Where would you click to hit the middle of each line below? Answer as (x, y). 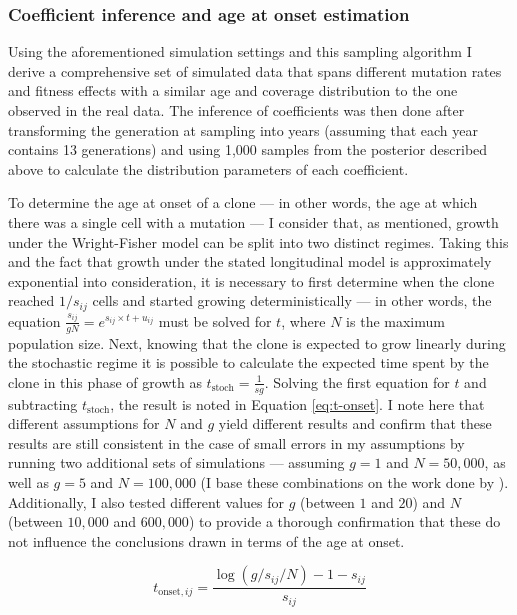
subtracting (43, 403)
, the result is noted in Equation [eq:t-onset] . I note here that (297, 403)
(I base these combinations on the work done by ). (354, 482)
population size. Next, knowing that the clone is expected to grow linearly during (257, 342)
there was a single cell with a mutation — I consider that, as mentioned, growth (253, 221)
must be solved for (215, 320)
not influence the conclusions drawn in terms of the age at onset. (206, 540)
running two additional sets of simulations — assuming (176, 462)
